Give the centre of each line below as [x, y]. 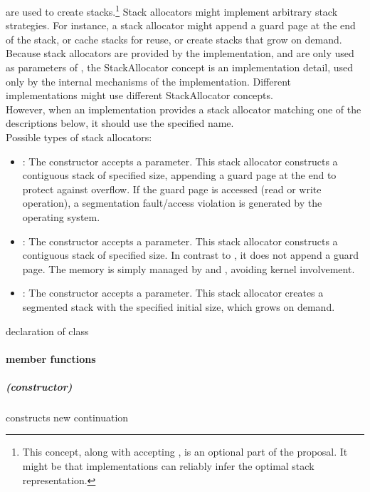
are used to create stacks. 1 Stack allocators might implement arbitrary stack [172, 10]
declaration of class [47, 330]
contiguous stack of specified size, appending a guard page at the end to [179, 175]
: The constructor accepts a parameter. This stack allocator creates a [173, 293]
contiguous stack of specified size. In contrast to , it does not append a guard [191, 255]
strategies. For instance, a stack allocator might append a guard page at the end [181, 25]
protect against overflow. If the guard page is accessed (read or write [172, 189]
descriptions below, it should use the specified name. [120, 123]
